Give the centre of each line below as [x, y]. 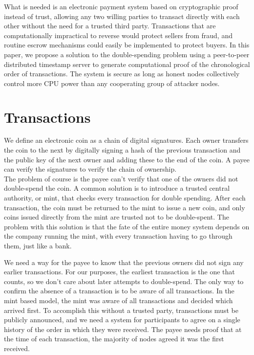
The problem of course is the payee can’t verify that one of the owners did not [121, 178]
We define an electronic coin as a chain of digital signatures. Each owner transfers [126, 140]
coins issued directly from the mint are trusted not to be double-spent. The [116, 217]
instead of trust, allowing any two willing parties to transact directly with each [122, 16]
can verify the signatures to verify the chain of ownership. [90, 169]
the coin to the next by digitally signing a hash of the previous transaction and [122, 150]
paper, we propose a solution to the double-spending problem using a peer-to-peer [127, 54]
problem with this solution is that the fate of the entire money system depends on [127, 226]
